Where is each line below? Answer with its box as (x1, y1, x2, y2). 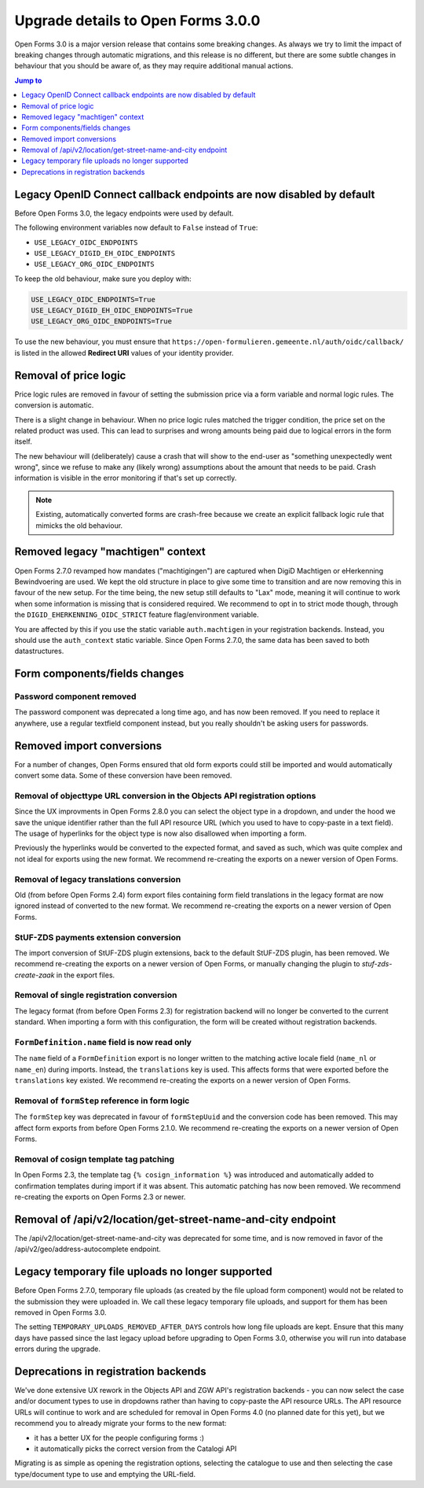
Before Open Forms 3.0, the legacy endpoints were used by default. (14, 209, 234, 218)
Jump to (14, 76, 42, 85)
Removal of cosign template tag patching (14, 1154, 175, 1165)
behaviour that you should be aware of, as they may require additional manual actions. (14, 61, 294, 71)
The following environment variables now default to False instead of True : (14, 223, 258, 232)
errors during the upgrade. (14, 1344, 101, 1353)
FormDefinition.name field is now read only (14, 1036, 192, 1047)
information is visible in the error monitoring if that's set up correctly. (14, 473, 237, 483)
